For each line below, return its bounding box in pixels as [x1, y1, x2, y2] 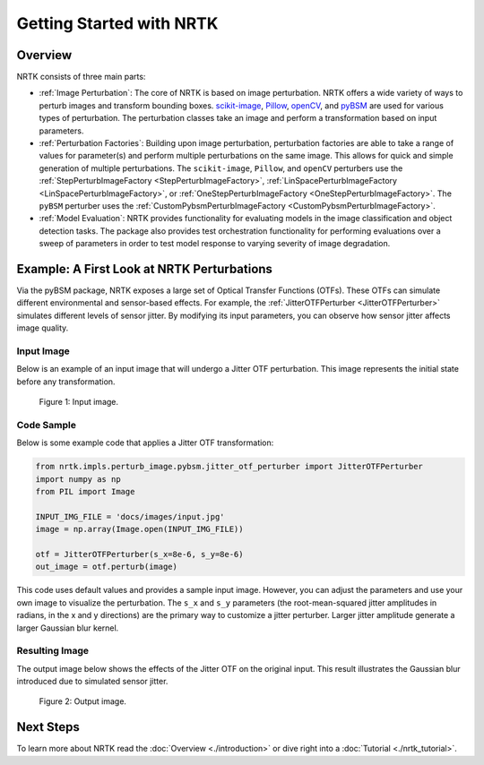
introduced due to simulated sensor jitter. [16, 676, 169, 687]
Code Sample [16, 418, 76, 431]
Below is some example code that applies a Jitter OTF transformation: [16, 437, 274, 448]
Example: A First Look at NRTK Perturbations [16, 261, 273, 277]
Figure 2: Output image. [39, 696, 127, 707]
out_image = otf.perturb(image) [35, 562, 178, 572]
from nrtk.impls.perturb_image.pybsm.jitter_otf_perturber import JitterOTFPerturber [35, 461, 423, 472]
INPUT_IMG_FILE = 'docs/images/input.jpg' [35, 511, 225, 521]
